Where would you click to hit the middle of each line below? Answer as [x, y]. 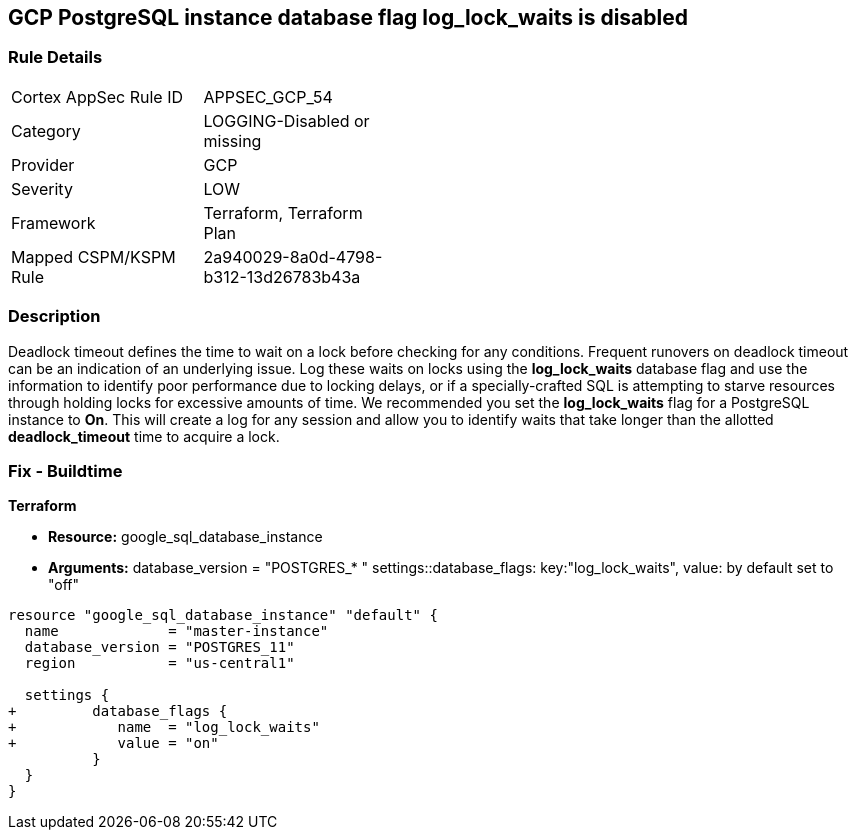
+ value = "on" [113, 743]
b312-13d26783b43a [282, 276]
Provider [43, 164]
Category [46, 130]
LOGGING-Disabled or [286, 120]
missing [232, 140]
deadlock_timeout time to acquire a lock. [144, 436]
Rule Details [55, 57]
